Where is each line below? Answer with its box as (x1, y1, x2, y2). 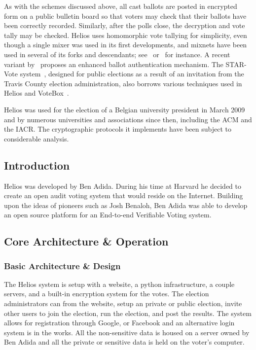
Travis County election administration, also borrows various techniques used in (4, 78, 242, 88)
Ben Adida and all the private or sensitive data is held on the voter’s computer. (4, 337, 245, 347)
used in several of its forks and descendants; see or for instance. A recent (4, 49, 230, 59)
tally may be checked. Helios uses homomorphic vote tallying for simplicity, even (4, 30, 247, 40)
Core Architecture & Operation (4, 234, 169, 249)
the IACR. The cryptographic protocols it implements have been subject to (4, 124, 231, 134)
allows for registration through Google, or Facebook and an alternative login (4, 317, 235, 328)
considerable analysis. (4, 133, 69, 143)
